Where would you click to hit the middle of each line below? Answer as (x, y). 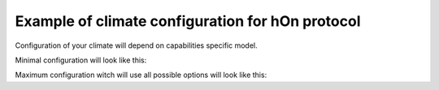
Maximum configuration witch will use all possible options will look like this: (141, 75)
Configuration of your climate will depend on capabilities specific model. (136, 45)
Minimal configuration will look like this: (81, 60)
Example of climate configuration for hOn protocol (188, 21)
